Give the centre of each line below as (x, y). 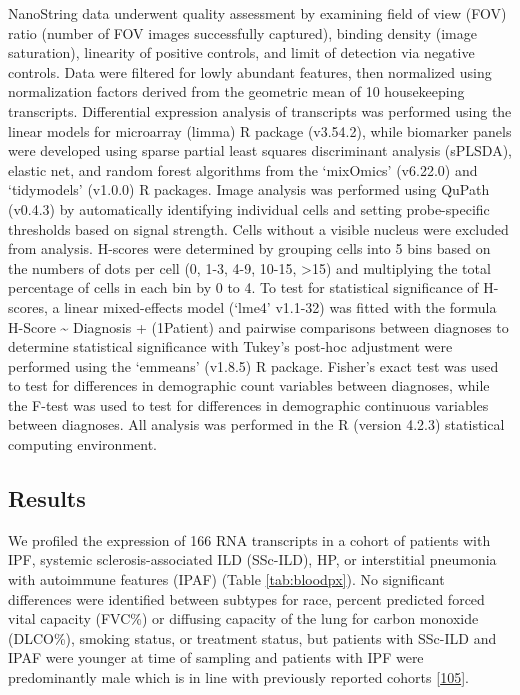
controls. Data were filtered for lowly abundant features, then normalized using (250, 71)
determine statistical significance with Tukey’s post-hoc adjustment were (230, 346)
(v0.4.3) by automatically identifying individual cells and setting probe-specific (249, 208)
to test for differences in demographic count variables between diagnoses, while (249, 385)
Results (47, 498)
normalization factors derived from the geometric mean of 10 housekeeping (236, 91)
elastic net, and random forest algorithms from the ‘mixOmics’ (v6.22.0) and (243, 169)
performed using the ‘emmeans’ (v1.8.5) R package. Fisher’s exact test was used (253, 365)
